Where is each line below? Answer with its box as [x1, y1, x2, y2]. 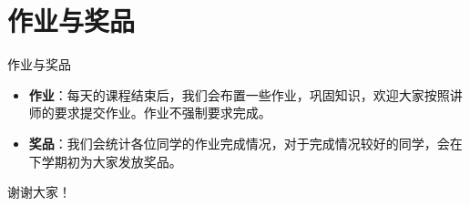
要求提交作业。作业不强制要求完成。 [54, 103, 271, 122]
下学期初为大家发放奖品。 [28, 151, 182, 170]
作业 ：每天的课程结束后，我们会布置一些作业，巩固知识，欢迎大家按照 [28, 85, 450, 104]
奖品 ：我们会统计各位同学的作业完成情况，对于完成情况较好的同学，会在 [28, 133, 463, 152]
